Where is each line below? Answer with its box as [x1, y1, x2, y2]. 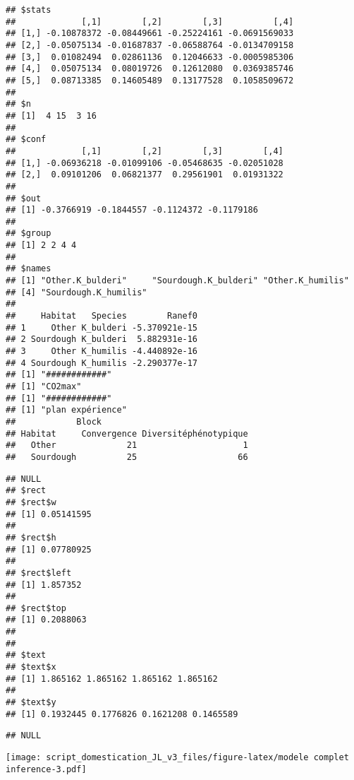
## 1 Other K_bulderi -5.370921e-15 [6, 322, 198, 333]
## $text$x [6, 662, 56, 673]
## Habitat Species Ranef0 [6, 311, 198, 321]
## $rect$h [6, 532, 56, 543]
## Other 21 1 [6, 440, 248, 451]
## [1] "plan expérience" [6, 405, 127, 415]
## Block [6, 416, 102, 427]
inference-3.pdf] [6, 764, 87, 774]
